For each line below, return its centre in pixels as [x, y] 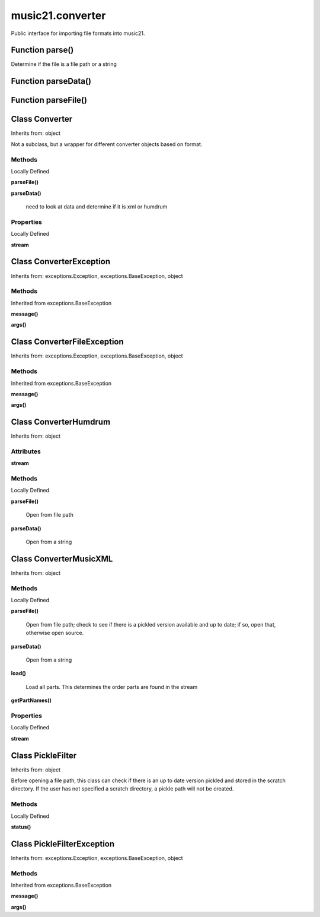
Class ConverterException [61, 262]
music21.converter [58, 15]
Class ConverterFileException [67, 342]
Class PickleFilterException [63, 844]
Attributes [26, 451]
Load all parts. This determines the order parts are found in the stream [112, 687]
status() [21, 827]
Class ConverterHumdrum [61, 422]
